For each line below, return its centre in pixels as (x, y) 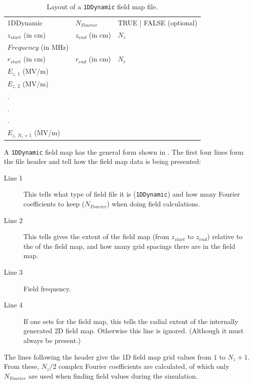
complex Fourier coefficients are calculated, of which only (144, 366)
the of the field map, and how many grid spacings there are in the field (129, 246)
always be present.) (52, 340)
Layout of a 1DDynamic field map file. (102, 6)
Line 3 (13, 272)
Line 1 (13, 177)
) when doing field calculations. (153, 204)
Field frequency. (47, 288)
